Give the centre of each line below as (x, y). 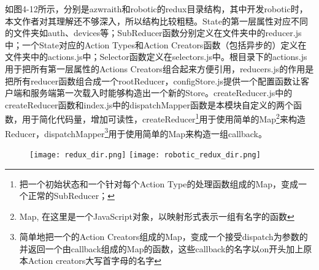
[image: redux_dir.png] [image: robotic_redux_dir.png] (145, 155)
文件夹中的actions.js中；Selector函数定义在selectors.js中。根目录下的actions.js (156, 57)
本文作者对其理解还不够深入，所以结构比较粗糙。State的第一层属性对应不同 (156, 21)
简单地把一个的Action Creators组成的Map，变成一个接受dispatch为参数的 (163, 237)
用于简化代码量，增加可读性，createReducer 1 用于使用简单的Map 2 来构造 (163, 118)
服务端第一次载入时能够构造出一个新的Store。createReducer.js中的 (161, 93)
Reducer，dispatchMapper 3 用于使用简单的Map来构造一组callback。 (136, 132)
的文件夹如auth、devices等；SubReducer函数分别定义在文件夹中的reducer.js (153, 33)
